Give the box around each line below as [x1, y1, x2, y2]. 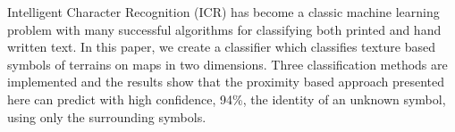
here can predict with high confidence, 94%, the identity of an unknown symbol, [7, 89, 446, 108]
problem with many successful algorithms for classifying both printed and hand [7, 20, 442, 38]
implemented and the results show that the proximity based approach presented [7, 72, 444, 91]
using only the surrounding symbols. [7, 107, 206, 126]
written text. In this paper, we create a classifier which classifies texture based [7, 37, 436, 56]
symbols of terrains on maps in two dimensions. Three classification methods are [7, 54, 448, 73]
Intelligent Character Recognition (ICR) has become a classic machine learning [7, 3, 440, 21]
